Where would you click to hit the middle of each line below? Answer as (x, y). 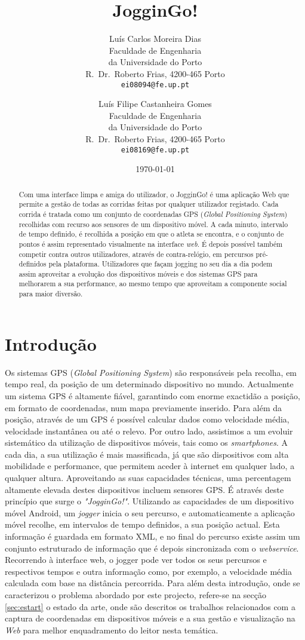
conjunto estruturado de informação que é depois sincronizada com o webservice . (152, 548)
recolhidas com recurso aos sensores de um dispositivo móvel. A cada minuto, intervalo (153, 224)
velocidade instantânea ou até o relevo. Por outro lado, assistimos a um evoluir (149, 431)
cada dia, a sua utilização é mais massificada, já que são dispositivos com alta (147, 454)
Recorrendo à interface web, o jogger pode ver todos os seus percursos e (136, 560)
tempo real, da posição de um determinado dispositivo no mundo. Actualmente (149, 384)
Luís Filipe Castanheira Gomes (155, 104)
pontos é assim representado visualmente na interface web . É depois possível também (151, 244)
